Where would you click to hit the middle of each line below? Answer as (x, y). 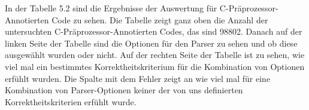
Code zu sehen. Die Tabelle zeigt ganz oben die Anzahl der (160, 19)
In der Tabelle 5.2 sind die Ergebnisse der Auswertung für (111, 8)
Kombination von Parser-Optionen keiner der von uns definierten (124, 90)
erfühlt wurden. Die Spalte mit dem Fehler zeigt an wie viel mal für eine (138, 78)
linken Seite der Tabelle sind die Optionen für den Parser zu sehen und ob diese (151, 43)
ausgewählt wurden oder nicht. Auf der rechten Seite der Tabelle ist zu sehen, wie (155, 55)
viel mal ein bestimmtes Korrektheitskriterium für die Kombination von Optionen (155, 66)
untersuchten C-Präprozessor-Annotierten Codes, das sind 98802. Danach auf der (154, 31)
